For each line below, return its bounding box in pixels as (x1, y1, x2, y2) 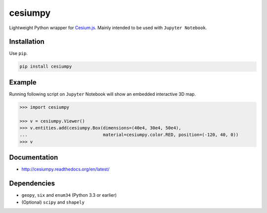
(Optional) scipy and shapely (21, 199, 85, 205)
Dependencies (9, 179, 55, 188)
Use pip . (9, 50, 28, 56)
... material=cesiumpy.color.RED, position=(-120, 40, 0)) (19, 132, 239, 138)
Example (9, 78, 37, 86)
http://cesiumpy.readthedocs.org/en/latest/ (21, 166, 110, 172)
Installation (9, 38, 44, 46)
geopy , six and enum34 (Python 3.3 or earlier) (21, 192, 117, 198)
